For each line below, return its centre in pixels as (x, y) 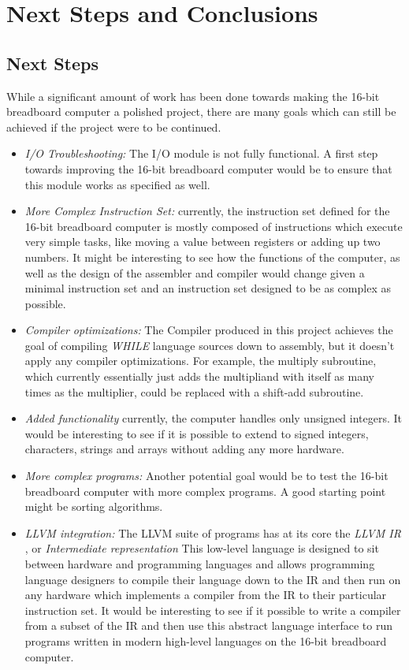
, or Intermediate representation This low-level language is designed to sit (202, 548)
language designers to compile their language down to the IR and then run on (213, 579)
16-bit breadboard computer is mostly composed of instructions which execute (214, 226)
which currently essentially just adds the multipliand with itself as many (199, 376)
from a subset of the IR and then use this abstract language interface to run (209, 625)
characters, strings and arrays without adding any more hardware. (184, 449)
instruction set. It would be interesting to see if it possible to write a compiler (213, 610)
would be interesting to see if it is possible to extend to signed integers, (197, 433)
